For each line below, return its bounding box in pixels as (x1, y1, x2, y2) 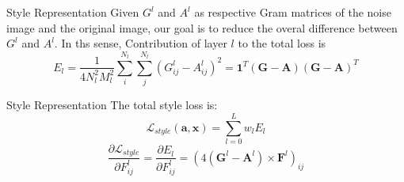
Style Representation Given (6, 4, 139, 20)
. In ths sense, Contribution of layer (54, 35, 227, 51)
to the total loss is (238, 35, 326, 51)
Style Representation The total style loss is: (6, 97, 218, 113)
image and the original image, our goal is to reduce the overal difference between (6, 19, 398, 36)
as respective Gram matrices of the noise (194, 4, 391, 20)
